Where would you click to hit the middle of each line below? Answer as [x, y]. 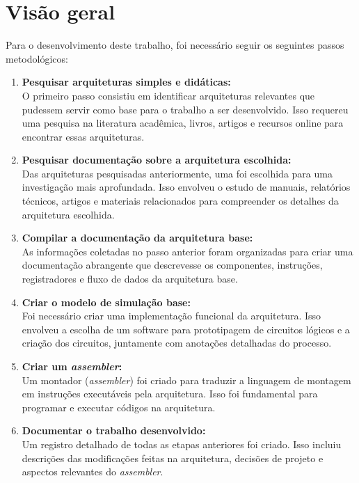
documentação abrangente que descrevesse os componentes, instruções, [172, 265]
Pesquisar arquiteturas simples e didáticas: [126, 82]
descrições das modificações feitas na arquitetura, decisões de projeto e [173, 458]
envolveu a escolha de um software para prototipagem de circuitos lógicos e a [186, 329]
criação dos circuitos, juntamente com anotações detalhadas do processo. [177, 343]
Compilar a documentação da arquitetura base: [137, 238]
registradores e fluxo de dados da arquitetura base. [130, 279]
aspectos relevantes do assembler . [93, 472]
